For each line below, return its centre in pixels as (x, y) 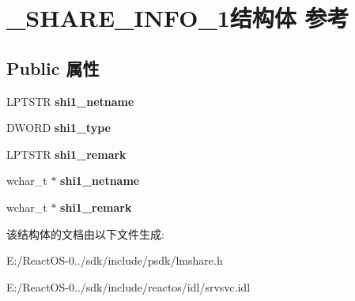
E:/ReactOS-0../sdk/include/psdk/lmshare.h (115, 260)
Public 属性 (53, 68)
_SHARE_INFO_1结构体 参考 (178, 18)
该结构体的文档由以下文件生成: (85, 233)
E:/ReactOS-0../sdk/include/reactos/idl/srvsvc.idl (128, 286)
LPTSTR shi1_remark (66, 154)
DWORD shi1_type (59, 128)
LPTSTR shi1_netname (70, 101)
